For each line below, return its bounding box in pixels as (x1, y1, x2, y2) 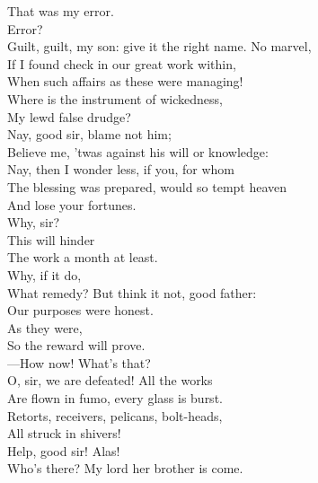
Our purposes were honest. (7, 301, 154, 320)
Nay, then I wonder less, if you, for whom (7, 160, 235, 179)
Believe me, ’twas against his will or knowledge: (7, 142, 269, 161)
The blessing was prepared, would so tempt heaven (7, 177, 287, 196)
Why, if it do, (7, 265, 82, 284)
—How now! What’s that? (7, 353, 151, 372)
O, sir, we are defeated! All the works (7, 371, 213, 390)
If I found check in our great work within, (7, 54, 236, 73)
